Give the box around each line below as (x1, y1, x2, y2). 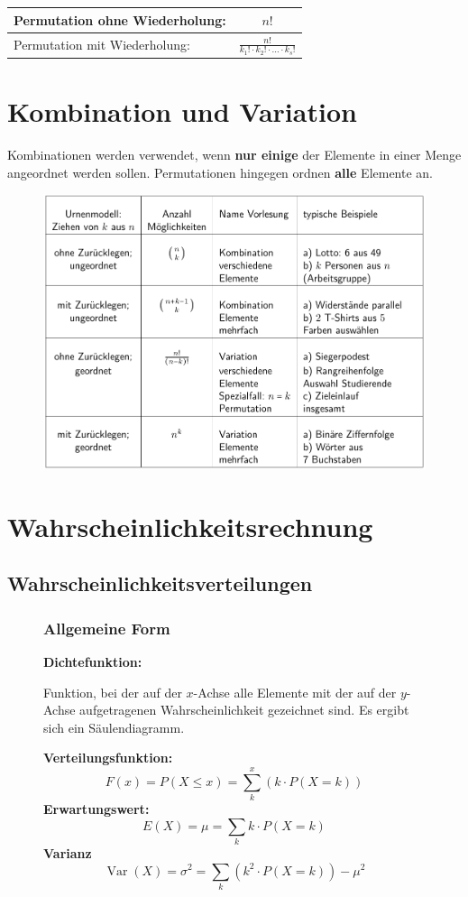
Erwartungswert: (43, 800, 150, 818)
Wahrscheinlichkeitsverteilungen (7, 569, 313, 597)
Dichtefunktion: (43, 652, 142, 670)
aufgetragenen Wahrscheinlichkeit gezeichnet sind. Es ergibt (79, 700, 409, 719)
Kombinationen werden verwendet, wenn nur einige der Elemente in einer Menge (7, 145, 462, 164)
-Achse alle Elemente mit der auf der (193, 682, 397, 701)
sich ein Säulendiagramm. (43, 717, 185, 736)
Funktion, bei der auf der (43, 682, 182, 701)
